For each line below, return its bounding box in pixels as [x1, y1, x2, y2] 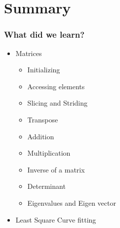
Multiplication [27, 148, 71, 158]
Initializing [27, 64, 60, 75]
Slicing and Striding [27, 98, 88, 108]
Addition [27, 131, 54, 141]
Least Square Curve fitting [15, 214, 96, 225]
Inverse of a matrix [27, 164, 85, 174]
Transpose [27, 114, 58, 124]
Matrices [15, 48, 42, 58]
